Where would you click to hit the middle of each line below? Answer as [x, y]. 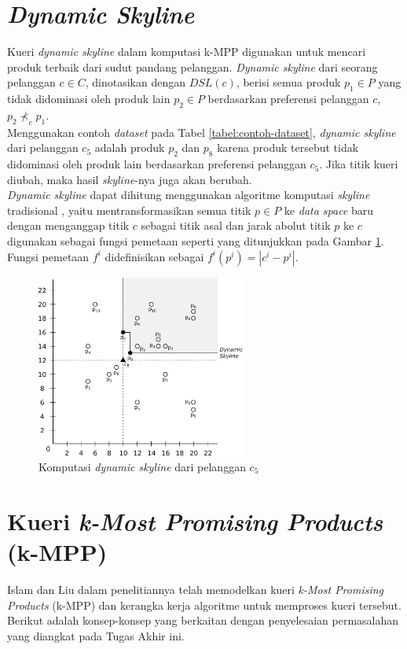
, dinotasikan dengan [135, 82]
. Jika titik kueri [359, 164]
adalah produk [130, 147]
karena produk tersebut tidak [288, 147]
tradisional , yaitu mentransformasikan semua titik [129, 210]
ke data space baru [329, 210]
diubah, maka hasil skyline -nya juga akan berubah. [130, 179]
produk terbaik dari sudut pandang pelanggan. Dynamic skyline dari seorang [192, 66]
